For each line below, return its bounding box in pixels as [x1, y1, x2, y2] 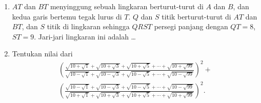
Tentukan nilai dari [12, 48, 73, 59]
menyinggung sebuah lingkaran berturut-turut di [50, 1, 204, 11]
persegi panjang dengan [154, 21, 228, 32]
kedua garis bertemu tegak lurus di [12, 11, 122, 22]
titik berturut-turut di [162, 11, 231, 22]
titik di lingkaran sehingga [47, 21, 130, 32]
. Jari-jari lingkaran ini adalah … [34, 31, 136, 42]
